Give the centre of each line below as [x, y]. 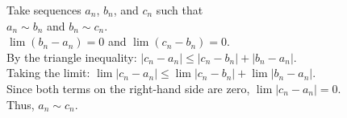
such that [180, 10]
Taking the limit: [48, 73]
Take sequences [44, 10]
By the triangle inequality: [72, 57]
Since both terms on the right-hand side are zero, [128, 88]
